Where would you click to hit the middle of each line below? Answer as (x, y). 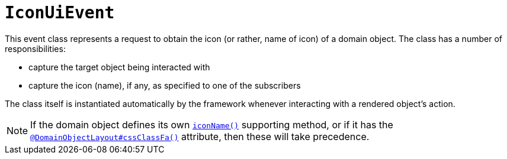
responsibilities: (35, 48)
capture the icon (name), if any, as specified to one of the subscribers (165, 85)
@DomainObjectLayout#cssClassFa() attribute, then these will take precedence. (200, 136)
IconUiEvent (60, 13)
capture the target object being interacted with (119, 67)
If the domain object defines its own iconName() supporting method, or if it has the (212, 124)
